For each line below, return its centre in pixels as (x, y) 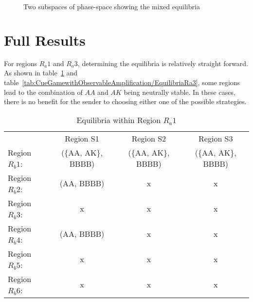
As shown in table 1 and (41, 73)
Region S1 (82, 138)
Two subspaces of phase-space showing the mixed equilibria (112, 6)
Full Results (45, 40)
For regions (21, 63)
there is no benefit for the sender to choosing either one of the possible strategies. (125, 101)
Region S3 (216, 138)
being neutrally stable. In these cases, (180, 92)
